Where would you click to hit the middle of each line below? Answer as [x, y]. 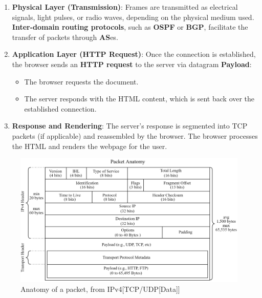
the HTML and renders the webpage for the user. [90, 146]
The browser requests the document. [81, 81]
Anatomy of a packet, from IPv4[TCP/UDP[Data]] [100, 289]
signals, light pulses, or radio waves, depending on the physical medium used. [133, 17]
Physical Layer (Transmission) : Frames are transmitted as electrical [125, 7]
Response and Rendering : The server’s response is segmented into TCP [130, 126]
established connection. [60, 108]
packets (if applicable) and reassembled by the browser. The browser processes [135, 135]
